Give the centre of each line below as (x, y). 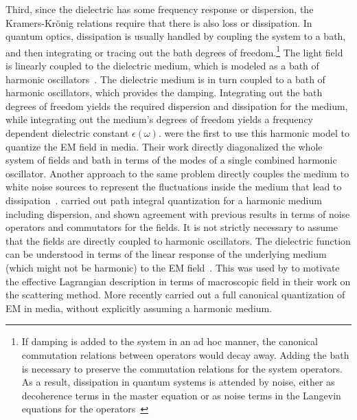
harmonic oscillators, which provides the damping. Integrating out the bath (164, 92)
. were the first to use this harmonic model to (254, 133)
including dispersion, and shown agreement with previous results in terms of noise (178, 213)
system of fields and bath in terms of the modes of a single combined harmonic (171, 160)
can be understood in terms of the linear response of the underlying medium (166, 254)
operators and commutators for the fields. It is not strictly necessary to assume (172, 227)
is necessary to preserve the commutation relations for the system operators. (182, 368)
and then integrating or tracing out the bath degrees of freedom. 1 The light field (174, 51)
